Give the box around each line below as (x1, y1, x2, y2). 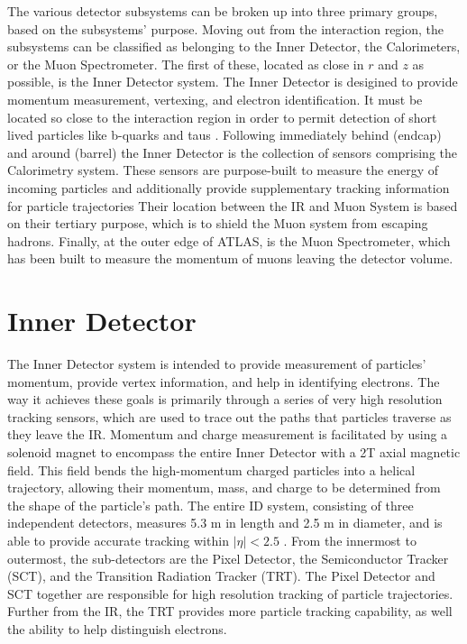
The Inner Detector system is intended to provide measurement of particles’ (7, 354, 426, 373)
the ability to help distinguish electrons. (7, 619, 227, 638)
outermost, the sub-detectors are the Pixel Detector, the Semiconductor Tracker (7, 548, 449, 567)
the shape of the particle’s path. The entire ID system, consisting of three (7, 495, 414, 514)
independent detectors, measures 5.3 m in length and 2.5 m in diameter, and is (7, 513, 443, 532)
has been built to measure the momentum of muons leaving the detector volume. (7, 249, 453, 268)
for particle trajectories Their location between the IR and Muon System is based (7, 196, 458, 215)
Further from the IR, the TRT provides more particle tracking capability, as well (7, 602, 453, 621)
